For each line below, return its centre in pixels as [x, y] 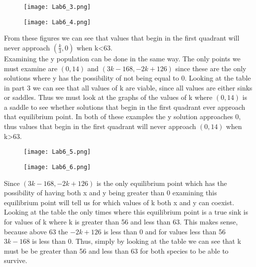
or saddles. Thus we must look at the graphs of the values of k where [108, 97]
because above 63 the [36, 231]
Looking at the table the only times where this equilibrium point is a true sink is [126, 212]
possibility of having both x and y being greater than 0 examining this [110, 193]
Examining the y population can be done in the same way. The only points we [122, 58]
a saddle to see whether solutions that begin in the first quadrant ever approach [125, 107]
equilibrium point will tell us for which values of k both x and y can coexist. [119, 202]
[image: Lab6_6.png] [57, 167]
